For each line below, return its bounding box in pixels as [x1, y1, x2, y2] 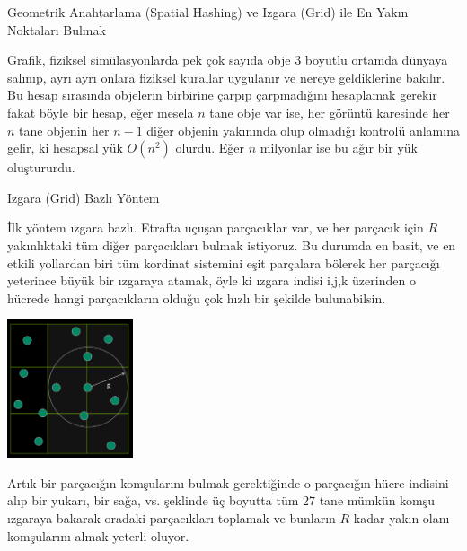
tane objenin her [19, 120, 110, 139]
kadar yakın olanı [353, 508, 450, 527]
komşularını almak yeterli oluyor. [7, 526, 189, 545]
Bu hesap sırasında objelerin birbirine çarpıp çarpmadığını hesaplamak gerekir [7, 85, 437, 104]
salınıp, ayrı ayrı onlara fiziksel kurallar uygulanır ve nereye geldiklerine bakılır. [7, 67, 445, 86]
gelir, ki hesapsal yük [7, 138, 123, 157]
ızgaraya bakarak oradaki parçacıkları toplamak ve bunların [7, 508, 336, 527]
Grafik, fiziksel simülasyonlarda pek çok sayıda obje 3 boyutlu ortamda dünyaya [7, 50, 448, 69]
